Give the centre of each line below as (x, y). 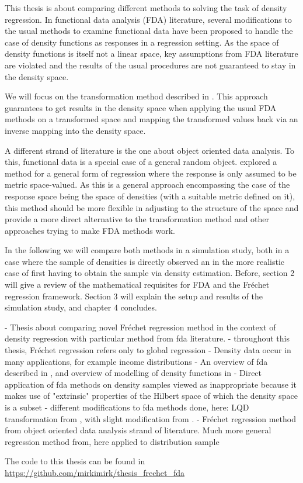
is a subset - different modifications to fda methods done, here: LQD (127, 407)
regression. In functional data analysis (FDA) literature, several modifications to (148, 19)
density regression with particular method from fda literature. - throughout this (147, 338)
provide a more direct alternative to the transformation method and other (137, 219)
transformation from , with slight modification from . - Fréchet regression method (150, 418)
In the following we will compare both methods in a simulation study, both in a (147, 250)
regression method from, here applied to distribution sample (112, 441)
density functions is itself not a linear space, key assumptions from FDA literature (151, 54)
